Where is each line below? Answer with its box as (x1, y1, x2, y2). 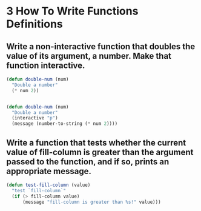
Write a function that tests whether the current (6, 138, 186, 148)
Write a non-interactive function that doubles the (6, 41, 196, 52)
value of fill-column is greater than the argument (6, 147, 194, 157)
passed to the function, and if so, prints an (6, 156, 170, 167)
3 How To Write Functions (6, 4, 139, 18)
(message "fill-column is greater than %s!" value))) (22, 199, 162, 205)
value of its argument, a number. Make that (6, 50, 171, 61)
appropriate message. (6, 166, 92, 176)
